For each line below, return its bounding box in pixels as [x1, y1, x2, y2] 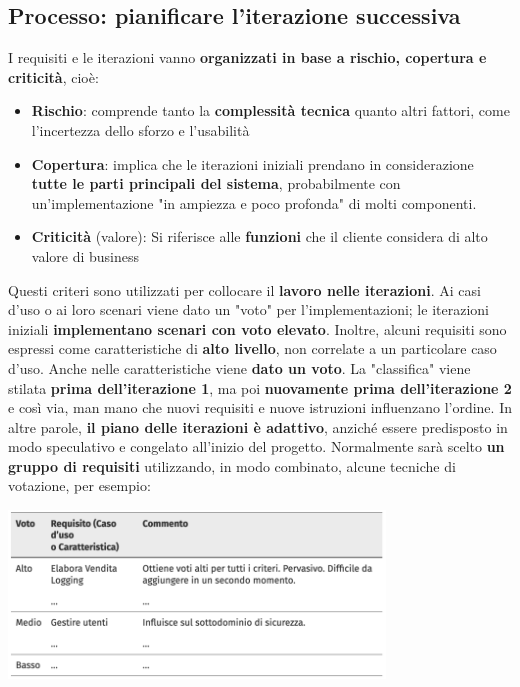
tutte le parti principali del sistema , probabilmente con [31, 173, 401, 194]
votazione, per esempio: [8, 475, 151, 496]
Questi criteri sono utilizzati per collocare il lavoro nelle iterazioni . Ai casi [8, 279, 481, 300]
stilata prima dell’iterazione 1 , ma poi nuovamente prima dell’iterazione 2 [8, 377, 512, 398]
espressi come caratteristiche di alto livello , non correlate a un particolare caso [8, 338, 497, 359]
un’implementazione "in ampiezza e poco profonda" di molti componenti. [31, 192, 477, 213]
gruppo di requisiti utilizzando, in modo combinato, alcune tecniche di [8, 455, 456, 476]
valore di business [31, 245, 140, 266]
